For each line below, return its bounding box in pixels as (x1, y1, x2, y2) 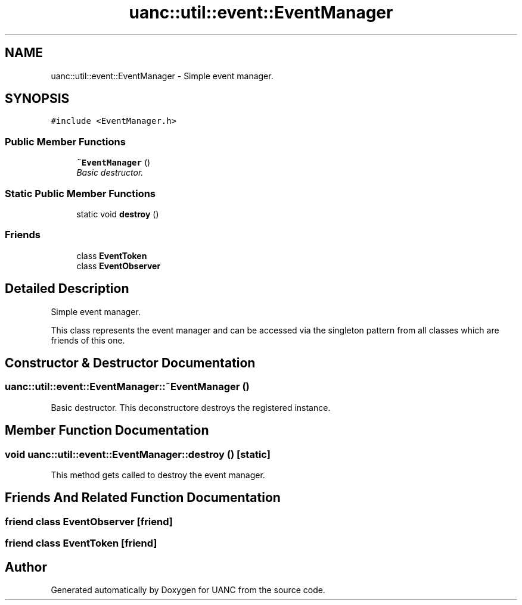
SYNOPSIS (5, 91, 70, 107)
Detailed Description (5, 281, 129, 297)
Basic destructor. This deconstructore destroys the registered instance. (51, 402, 331, 413)
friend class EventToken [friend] (5, 537, 157, 550)
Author (5, 559, 47, 575)
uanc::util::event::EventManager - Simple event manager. (51, 70, 274, 81)
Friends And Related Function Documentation (5, 490, 281, 506)
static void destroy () (76, 208, 159, 219)
